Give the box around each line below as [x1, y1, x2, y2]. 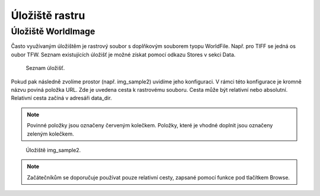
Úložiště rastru [11, 9, 85, 22]
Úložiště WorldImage [11, 26, 95, 37]
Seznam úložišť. [25, 65, 65, 72]
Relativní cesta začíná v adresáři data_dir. [11, 95, 112, 102]
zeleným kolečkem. [27, 130, 74, 137]
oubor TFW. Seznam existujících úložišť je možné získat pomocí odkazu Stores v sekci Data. [11, 51, 236, 58]
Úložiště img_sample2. [25, 146, 81, 153]
